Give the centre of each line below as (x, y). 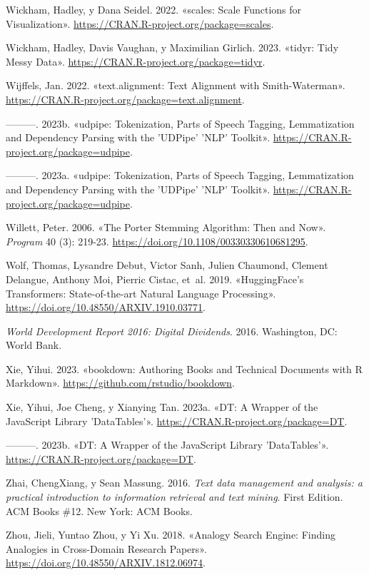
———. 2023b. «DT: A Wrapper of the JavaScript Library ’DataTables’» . (167, 445)
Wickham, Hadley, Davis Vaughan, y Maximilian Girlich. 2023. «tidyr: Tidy (172, 47)
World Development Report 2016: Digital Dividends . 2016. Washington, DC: (172, 331)
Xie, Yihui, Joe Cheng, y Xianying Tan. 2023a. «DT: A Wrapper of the (162, 407)
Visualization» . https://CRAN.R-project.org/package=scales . (140, 23)
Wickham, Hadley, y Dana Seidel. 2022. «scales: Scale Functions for (154, 9)
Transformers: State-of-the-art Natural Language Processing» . (141, 293)
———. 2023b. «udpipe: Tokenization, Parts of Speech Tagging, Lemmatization (180, 123)
